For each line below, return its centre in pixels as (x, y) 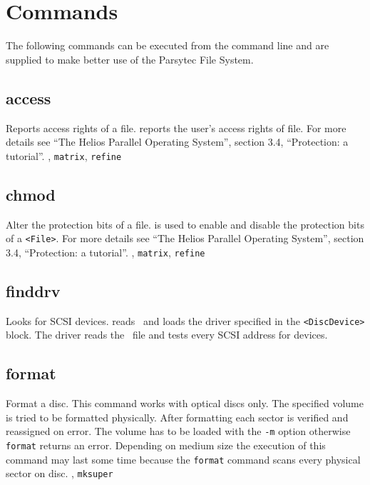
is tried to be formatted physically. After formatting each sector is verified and (177, 417)
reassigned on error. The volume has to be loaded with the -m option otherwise (178, 431)
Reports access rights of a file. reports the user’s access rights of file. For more (176, 127)
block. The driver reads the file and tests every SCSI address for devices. (167, 335)
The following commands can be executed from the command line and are (168, 45)
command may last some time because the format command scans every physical (183, 459)
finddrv (33, 290)
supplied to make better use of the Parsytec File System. (130, 59)
